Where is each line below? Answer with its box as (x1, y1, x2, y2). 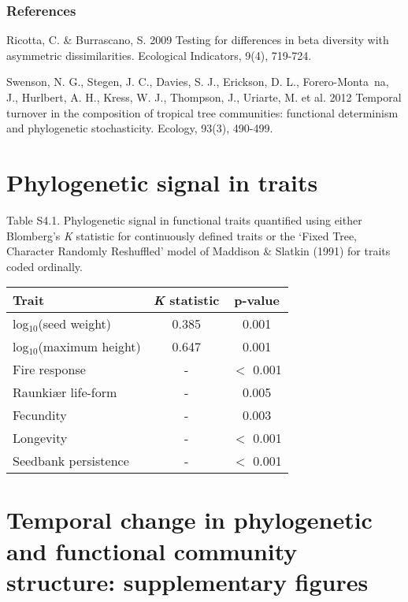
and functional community (6, 534, 298, 567)
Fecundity (13, 406, 67, 425)
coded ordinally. (6, 258, 83, 274)
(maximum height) (38, 337, 141, 356)
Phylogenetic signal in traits (6, 165, 318, 198)
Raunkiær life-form (13, 383, 117, 402)
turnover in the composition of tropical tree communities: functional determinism (6, 104, 399, 121)
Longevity (13, 429, 68, 448)
